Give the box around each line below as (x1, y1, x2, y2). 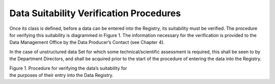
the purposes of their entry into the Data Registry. (9, 72, 114, 78)
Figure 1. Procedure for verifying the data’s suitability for (9, 65, 127, 71)
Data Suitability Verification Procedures (9, 8, 181, 19)
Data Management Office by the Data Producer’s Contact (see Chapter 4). (9, 39, 165, 46)
